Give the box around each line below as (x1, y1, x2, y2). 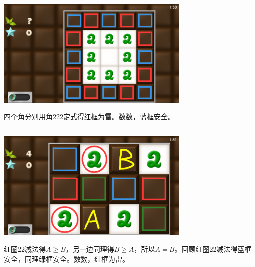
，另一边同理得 (65, 244, 114, 254)
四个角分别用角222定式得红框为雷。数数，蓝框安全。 (4, 111, 174, 122)
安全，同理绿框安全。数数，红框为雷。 (4, 253, 129, 264)
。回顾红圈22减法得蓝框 (174, 244, 252, 254)
